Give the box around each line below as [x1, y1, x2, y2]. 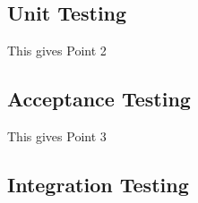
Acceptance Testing [7, 85, 191, 113]
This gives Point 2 [7, 41, 107, 60]
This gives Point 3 [7, 127, 107, 145]
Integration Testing [7, 170, 189, 198]
